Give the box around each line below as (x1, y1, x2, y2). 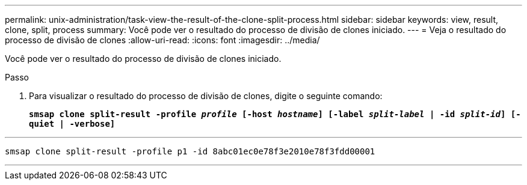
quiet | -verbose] (29, 119, 116, 129)
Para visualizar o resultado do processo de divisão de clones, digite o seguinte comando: (29, 91, 383, 101)
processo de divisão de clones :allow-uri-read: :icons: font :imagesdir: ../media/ (5, 35, 320, 45)
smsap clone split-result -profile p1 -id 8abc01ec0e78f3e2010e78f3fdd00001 (5, 147, 375, 156)
